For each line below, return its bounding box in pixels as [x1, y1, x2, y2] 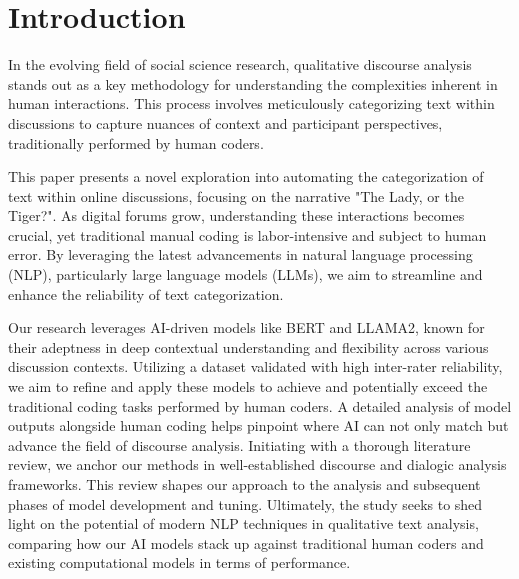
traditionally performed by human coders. [8, 132, 264, 153]
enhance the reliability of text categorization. [8, 283, 284, 304]
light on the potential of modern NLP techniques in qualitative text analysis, [8, 513, 479, 534]
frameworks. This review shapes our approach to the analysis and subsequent [8, 474, 481, 494]
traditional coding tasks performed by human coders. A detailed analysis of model [8, 395, 512, 416]
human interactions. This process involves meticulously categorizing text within [8, 93, 495, 114]
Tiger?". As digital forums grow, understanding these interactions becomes [8, 205, 465, 226]
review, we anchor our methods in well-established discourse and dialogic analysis [8, 454, 507, 475]
